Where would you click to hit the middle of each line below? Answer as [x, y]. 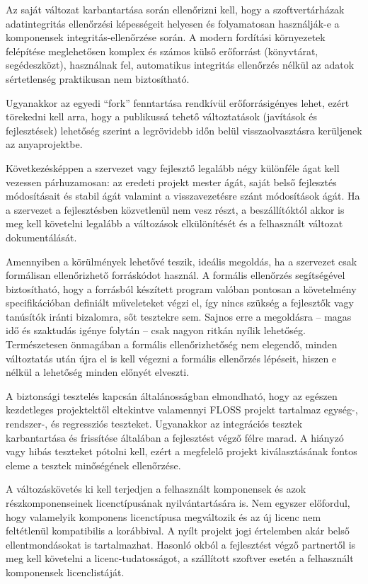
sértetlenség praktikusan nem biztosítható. [98, 78]
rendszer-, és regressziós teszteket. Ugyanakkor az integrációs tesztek [154, 424]
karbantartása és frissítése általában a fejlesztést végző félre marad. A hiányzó [175, 437]
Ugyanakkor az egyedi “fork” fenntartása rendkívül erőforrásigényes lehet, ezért [178, 102]
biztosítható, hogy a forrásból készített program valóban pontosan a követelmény [181, 288]
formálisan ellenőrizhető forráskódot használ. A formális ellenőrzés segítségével [176, 275]
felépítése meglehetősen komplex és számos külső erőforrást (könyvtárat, [162, 51]
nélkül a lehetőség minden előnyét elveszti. [98, 372]
